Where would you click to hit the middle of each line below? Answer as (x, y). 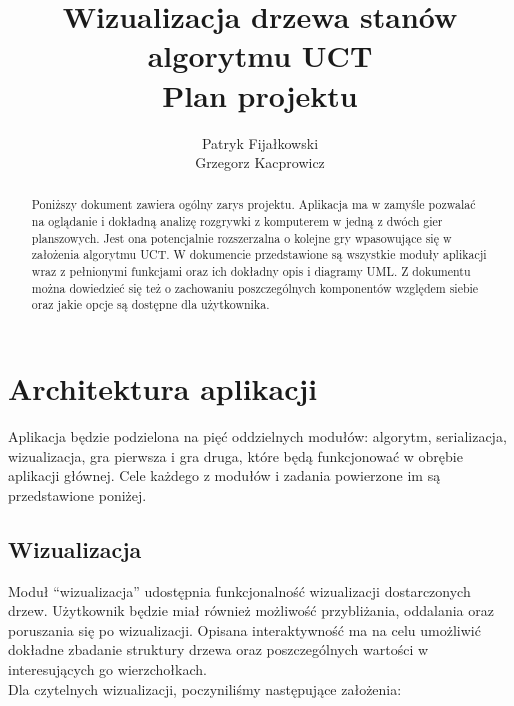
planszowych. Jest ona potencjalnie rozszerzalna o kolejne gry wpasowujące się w (241, 237)
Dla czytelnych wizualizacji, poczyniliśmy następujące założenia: (205, 688)
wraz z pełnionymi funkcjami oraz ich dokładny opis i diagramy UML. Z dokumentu (251, 271)
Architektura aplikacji (163, 388)
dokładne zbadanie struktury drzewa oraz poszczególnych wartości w (218, 649)
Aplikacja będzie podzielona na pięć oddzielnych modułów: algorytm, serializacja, (257, 436)
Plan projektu (260, 94)
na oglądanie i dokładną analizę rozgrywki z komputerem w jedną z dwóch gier (237, 221)
